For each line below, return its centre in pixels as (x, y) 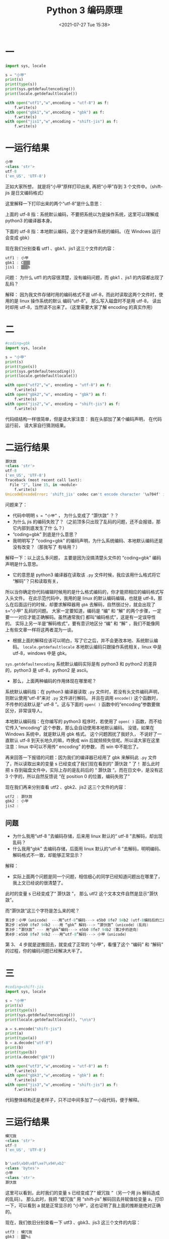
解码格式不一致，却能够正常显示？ (48, 855)
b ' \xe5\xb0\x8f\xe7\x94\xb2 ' (36, 1164)
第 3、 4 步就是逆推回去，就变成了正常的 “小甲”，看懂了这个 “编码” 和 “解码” (84, 945)
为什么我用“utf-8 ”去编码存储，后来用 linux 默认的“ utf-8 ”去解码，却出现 (87, 836)
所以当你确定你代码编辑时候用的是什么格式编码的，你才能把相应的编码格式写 (84, 591)
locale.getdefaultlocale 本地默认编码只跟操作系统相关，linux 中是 (92, 647)
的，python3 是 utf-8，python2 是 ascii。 (48, 670)
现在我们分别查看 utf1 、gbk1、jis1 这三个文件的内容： (61, 248)
